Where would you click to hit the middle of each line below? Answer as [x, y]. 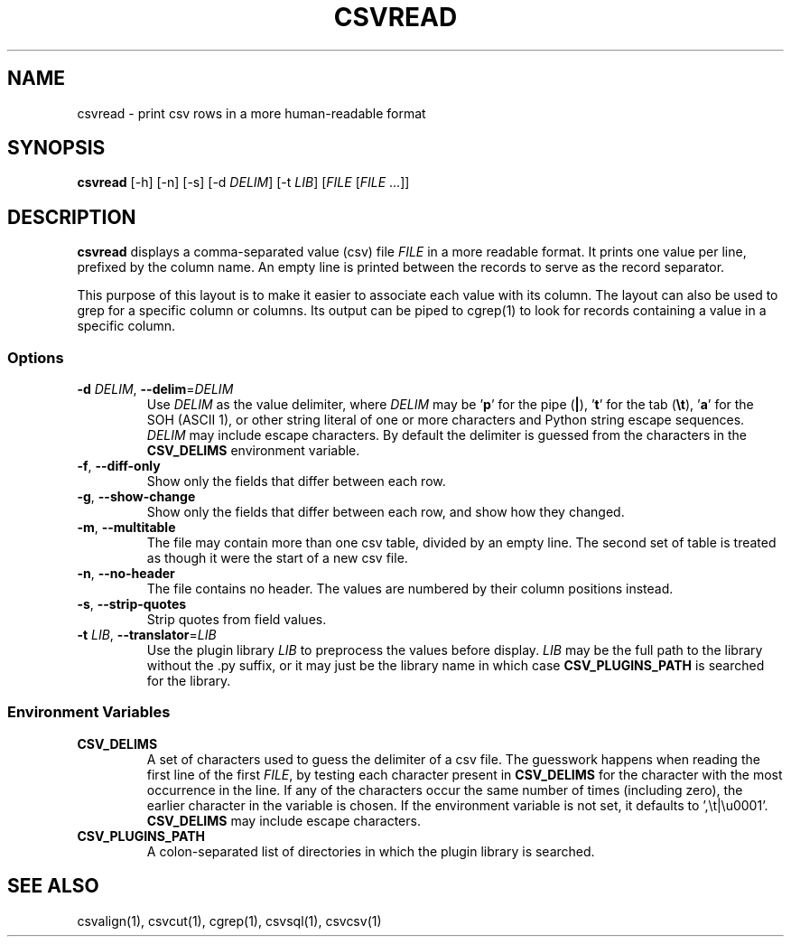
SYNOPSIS [56, 148]
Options [36, 357]
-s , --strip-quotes [132, 604]
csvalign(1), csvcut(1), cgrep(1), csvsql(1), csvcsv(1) [229, 921]
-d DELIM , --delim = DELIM [155, 389]
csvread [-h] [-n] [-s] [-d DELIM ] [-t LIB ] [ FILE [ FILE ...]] [243, 182]
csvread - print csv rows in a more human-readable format [251, 113]
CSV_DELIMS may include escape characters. [284, 820]
